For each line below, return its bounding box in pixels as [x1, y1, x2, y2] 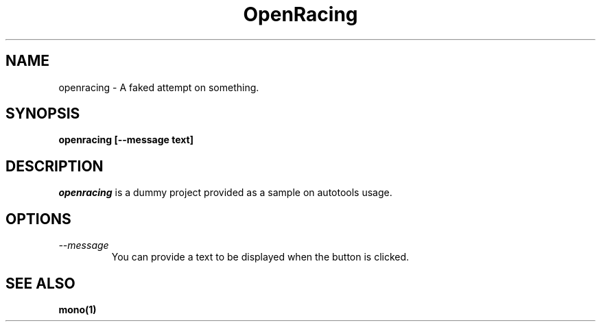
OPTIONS [5, 210, 71, 228]
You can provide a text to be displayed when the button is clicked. [111, 251, 410, 263]
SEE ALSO [5, 274, 75, 292]
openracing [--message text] [58, 134, 193, 146]
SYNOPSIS [5, 105, 80, 123]
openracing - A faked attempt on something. [58, 81, 259, 93]
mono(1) [58, 303, 97, 315]
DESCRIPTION [5, 157, 104, 175]
